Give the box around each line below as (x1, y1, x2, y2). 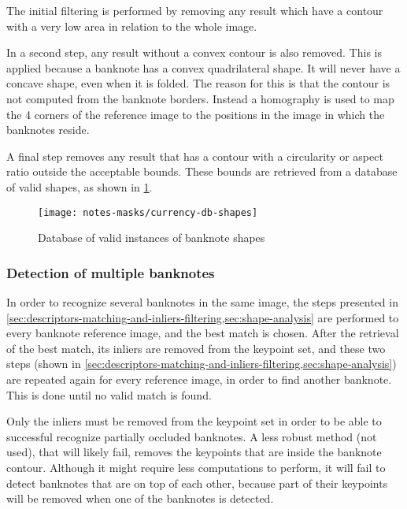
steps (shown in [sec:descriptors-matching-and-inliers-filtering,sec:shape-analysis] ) (6, 355, 397, 372)
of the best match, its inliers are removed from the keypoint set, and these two (6, 340, 386, 356)
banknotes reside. (6, 121, 90, 138)
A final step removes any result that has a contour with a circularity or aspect (6, 147, 383, 164)
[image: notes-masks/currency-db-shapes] (38, 206, 258, 218)
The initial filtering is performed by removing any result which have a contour (6, 2, 383, 18)
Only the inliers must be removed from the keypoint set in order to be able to (6, 413, 382, 429)
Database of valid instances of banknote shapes (38, 229, 265, 246)
